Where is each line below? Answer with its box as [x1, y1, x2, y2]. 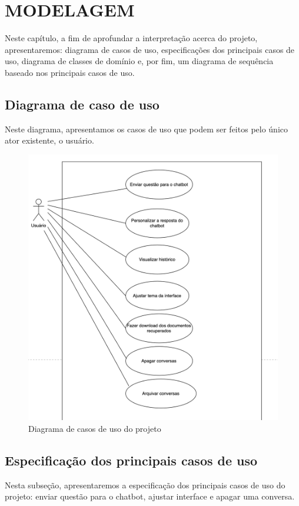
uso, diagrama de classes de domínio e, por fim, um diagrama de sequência [5, 55, 274, 67]
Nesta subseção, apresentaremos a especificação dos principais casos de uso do [5, 478, 285, 491]
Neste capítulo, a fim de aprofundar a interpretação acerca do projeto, [5, 32, 258, 44]
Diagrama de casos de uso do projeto [28, 422, 161, 434]
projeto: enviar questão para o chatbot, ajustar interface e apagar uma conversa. [5, 490, 295, 502]
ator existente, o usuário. [5, 134, 94, 147]
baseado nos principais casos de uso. [5, 66, 135, 78]
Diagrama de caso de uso [5, 95, 160, 113]
